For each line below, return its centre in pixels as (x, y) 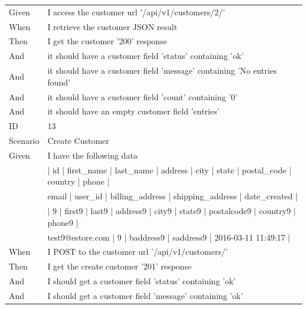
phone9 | (63, 222)
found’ (59, 82)
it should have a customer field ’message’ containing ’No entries (162, 70)
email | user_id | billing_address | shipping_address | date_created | (173, 196)
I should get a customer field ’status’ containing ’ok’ (142, 281)
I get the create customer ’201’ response (120, 266)
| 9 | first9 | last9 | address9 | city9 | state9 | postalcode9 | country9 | (172, 211)
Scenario (24, 141)
